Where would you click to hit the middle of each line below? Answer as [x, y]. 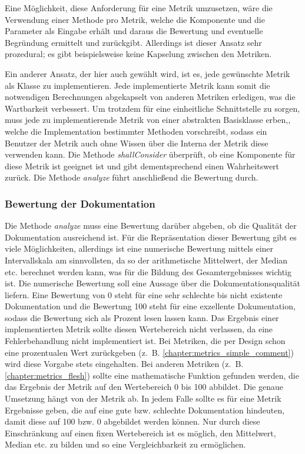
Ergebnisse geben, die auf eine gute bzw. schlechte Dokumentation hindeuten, [145, 410]
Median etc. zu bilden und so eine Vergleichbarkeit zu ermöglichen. [125, 444]
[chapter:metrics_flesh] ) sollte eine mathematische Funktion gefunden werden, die [152, 375]
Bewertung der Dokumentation [80, 203]
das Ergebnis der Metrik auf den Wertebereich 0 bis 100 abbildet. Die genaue [144, 387]
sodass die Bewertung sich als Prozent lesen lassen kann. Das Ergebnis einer [142, 317]
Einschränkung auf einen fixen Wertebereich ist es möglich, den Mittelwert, [140, 433]
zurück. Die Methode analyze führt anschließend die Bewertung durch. [132, 177]
